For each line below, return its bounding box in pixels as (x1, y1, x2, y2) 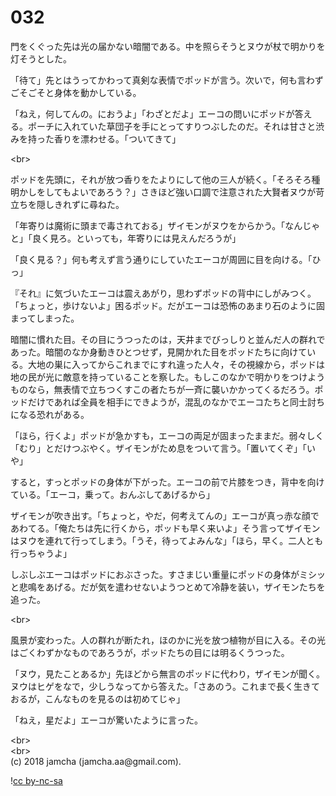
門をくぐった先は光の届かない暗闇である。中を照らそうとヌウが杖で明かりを (10, 40, 326, 52)
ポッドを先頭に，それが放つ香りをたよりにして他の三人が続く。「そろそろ (10, 173, 312, 185)
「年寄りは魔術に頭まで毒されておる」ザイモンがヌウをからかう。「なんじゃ (10, 219, 321, 231)
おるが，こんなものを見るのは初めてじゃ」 (10, 692, 186, 705)
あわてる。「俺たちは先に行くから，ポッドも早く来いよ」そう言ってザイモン (10, 522, 321, 534)
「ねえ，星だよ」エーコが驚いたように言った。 (10, 714, 203, 726)
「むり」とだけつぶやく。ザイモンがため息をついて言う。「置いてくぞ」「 (10, 442, 307, 454)
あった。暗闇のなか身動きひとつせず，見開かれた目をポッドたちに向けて (10, 346, 308, 358)
